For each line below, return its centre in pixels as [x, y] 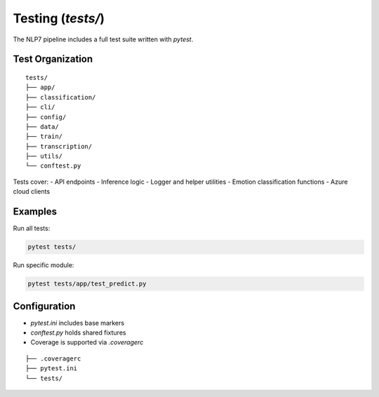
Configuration [44, 306]
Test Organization [53, 59]
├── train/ [44, 136]
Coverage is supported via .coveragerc [87, 342]
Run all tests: [32, 229]
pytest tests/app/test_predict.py [87, 284]
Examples [35, 211]
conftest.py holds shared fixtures [78, 332]
